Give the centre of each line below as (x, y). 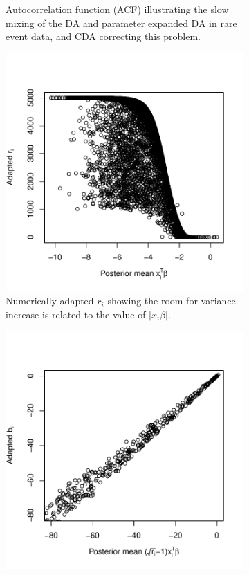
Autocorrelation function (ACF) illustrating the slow (117, 9)
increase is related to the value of (76, 314)
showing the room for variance (172, 301)
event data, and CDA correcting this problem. (103, 36)
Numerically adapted (50, 301)
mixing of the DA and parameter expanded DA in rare (121, 22)
